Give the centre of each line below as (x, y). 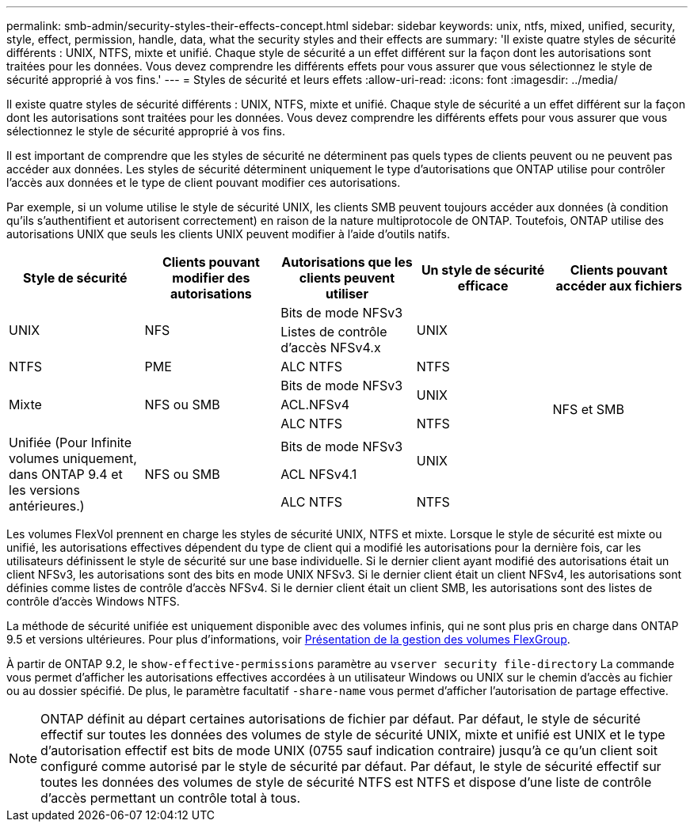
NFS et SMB (588, 409)
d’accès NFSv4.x (331, 348)
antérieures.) (47, 506)
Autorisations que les (347, 262)
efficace (483, 286)
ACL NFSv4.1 (319, 474)
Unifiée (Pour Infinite (71, 442)
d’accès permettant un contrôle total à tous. (171, 798)
